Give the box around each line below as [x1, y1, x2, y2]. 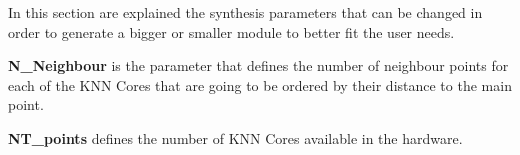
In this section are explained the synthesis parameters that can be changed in [8, 2, 483, 22]
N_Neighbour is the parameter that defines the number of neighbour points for [8, 55, 509, 76]
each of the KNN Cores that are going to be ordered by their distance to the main [8, 74, 512, 95]
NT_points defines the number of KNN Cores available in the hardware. [8, 127, 463, 148]
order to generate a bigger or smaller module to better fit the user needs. [8, 21, 455, 42]
